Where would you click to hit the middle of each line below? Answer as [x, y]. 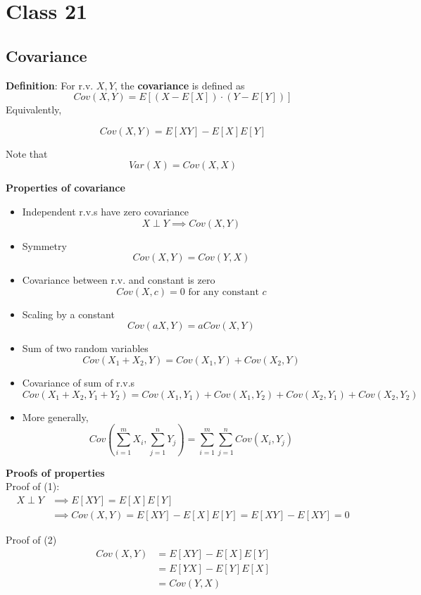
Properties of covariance [65, 188]
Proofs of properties [55, 472]
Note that [27, 153]
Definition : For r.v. [50, 85]
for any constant [224, 292]
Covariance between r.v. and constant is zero [119, 280]
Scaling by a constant [68, 314]
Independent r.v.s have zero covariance [106, 211]
